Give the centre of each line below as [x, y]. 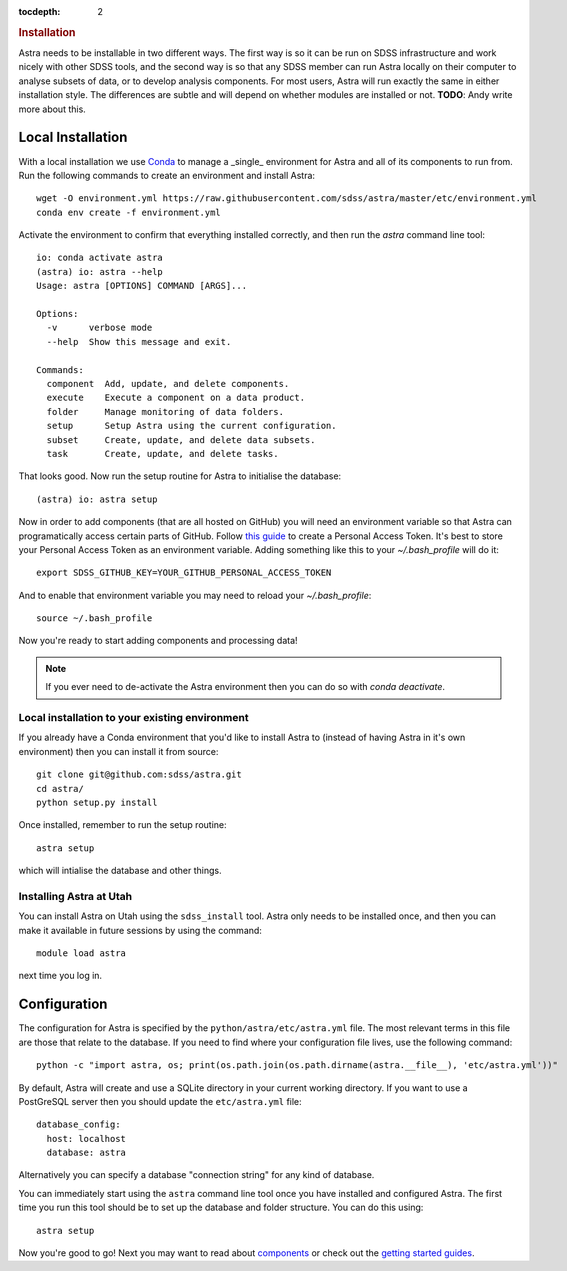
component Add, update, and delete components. [168, 383]
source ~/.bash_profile [94, 618]
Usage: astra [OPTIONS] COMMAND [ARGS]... [142, 286]
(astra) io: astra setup [97, 499]
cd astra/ [60, 788]
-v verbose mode [99, 328]
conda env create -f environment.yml [129, 212]
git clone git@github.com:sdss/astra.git [139, 774]
